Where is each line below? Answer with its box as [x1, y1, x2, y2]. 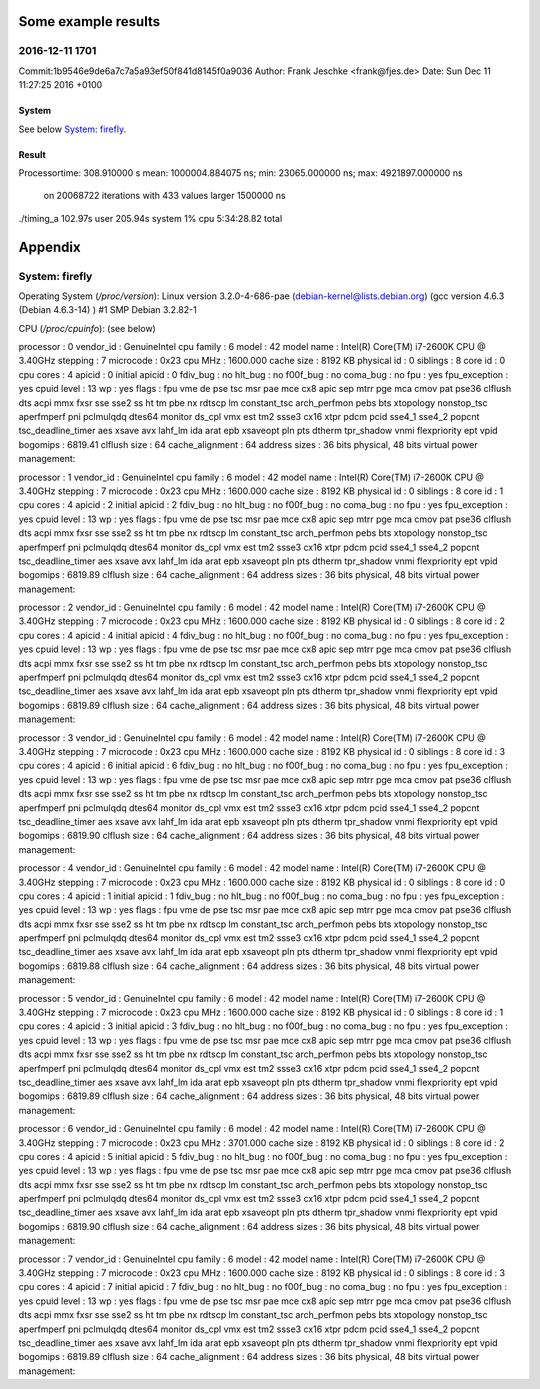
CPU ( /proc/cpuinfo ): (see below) [18, 322, 157, 334]
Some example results [18, 13, 160, 30]
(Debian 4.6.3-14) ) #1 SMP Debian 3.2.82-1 [18, 304, 197, 316]
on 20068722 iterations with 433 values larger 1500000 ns [43, 190, 286, 202]
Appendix [18, 238, 81, 255]
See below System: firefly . [18, 123, 127, 135]
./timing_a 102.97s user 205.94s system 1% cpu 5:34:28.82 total [18, 212, 283, 224]
